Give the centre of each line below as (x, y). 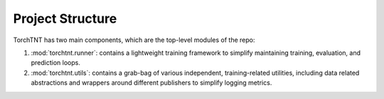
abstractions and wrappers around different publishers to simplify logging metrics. (151, 83)
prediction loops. (56, 63)
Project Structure (65, 19)
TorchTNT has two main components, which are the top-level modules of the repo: (134, 40)
